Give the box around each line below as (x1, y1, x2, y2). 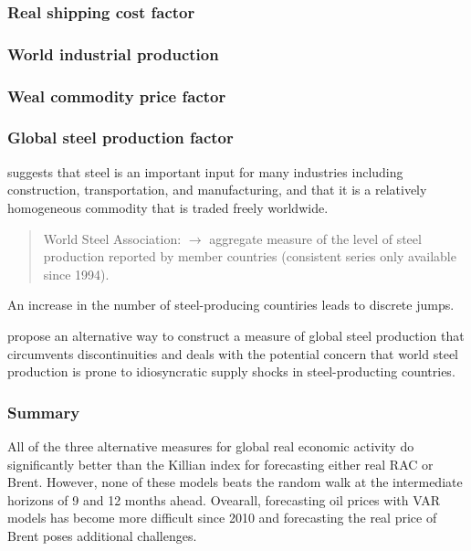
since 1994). (43, 264, 110, 283)
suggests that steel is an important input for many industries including (7, 162, 403, 181)
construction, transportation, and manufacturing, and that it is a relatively (7, 180, 427, 199)
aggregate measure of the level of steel (209, 228, 422, 248)
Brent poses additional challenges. (7, 525, 197, 545)
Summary (7, 400, 80, 423)
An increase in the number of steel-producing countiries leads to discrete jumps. (7, 295, 455, 314)
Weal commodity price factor (7, 84, 226, 107)
